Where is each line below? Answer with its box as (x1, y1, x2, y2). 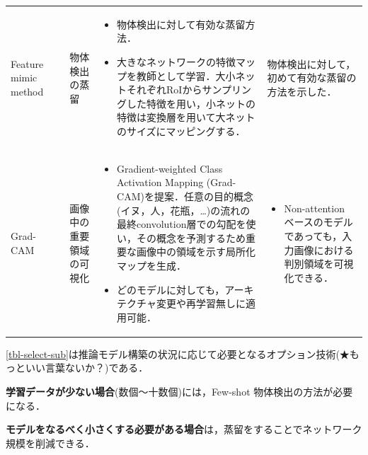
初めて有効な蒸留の (267, 70, 357, 85)
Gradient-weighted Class (117, 161, 223, 175)
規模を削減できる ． (6, 435, 95, 450)
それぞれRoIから (127, 82, 202, 97)
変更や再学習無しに (156, 296, 246, 311)
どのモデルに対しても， (117, 282, 225, 296)
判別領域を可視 (284, 256, 354, 271)
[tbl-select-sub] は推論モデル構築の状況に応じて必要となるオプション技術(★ (6, 346, 350, 361)
